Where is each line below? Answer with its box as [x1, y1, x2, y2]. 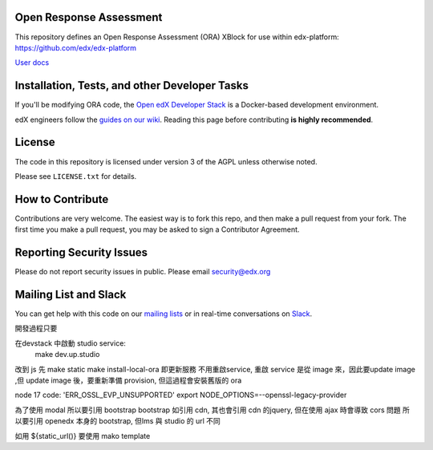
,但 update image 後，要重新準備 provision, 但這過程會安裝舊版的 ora [14, 375, 242, 385]
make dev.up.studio [34, 350, 100, 359]
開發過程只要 [14, 323, 58, 333]
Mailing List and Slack [14, 287, 127, 301]
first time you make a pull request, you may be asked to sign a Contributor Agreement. [14, 225, 300, 234]
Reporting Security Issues [14, 245, 148, 259]
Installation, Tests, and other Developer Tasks [14, 79, 249, 92]
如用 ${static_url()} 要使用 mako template [14, 431, 151, 440]
